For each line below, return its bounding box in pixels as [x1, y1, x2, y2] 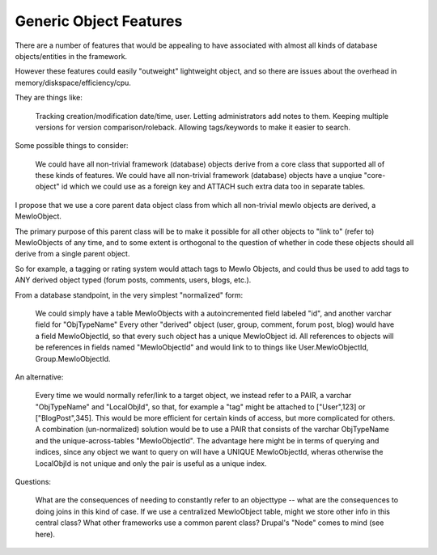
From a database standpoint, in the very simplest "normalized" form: [15, 290, 244, 299]
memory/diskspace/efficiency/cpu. [15, 78, 131, 87]
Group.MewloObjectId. [35, 354, 111, 363]
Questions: [15, 477, 52, 487]
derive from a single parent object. [15, 249, 130, 259]
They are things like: [15, 93, 83, 103]
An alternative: [15, 372, 64, 382]
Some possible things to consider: [15, 141, 129, 150]
